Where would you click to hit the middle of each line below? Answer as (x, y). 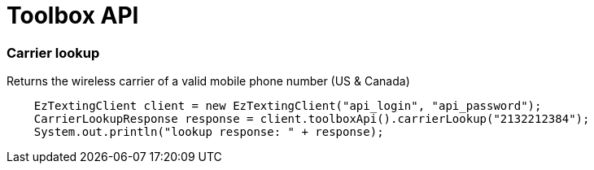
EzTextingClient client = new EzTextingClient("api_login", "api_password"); (288, 106)
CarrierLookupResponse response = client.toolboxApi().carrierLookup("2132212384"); (312, 119)
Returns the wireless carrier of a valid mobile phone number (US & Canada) (208, 81)
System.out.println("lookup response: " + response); (209, 132)
